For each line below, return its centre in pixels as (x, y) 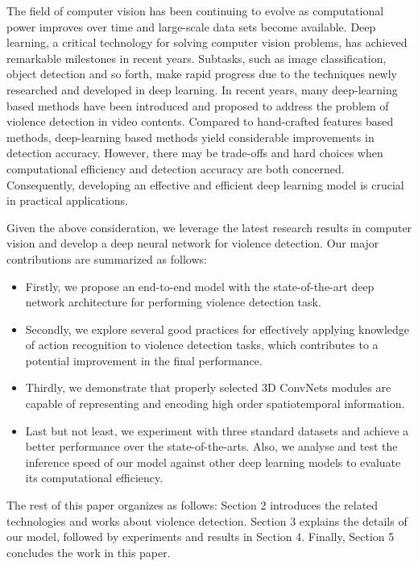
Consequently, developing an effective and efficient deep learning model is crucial (205, 184)
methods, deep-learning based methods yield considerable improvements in (190, 137)
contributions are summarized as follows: (107, 258)
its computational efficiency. (94, 478)
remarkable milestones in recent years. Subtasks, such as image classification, (197, 58)
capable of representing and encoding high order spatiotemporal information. (215, 404)
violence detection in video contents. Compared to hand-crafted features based (200, 121)
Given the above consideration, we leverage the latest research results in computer (209, 227)
